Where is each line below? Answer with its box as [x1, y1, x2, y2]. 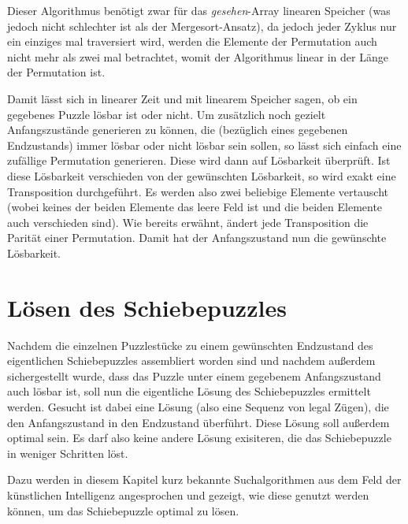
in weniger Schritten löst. [7, 444, 128, 461]
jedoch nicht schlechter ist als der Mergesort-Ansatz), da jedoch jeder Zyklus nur [7, 17, 397, 34]
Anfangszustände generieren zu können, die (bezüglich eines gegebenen [7, 121, 348, 138]
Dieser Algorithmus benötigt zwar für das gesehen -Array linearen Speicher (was [7, 2, 391, 18]
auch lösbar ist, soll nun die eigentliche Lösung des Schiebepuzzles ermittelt [7, 383, 371, 400]
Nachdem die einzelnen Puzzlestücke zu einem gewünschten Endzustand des [7, 336, 373, 353]
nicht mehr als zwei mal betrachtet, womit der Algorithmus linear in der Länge [7, 48, 388, 65]
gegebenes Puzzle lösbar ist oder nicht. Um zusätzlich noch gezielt [7, 106, 326, 122]
